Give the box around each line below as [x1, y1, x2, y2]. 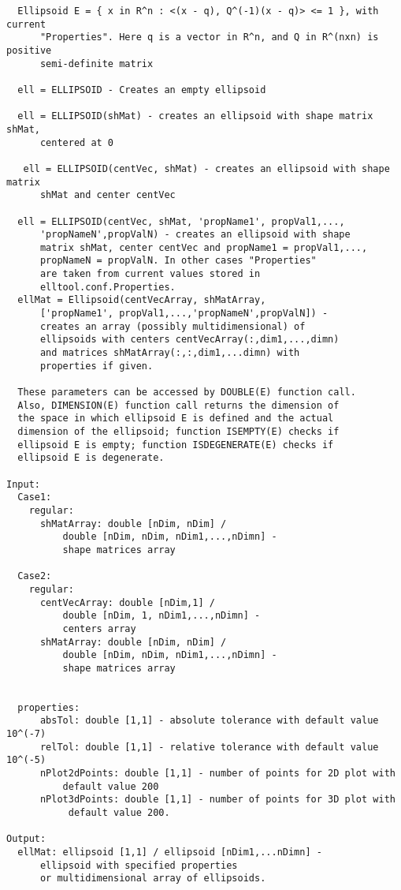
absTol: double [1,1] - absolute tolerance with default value [39, 715, 379, 727]
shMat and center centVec [39, 189, 176, 201]
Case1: [17, 492, 52, 503]
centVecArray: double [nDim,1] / [39, 596, 215, 608]
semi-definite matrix [39, 58, 154, 69]
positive [6, 44, 52, 56]
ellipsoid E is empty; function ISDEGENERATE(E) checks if [17, 439, 334, 451]
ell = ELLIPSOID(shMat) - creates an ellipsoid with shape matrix [17, 110, 373, 122]
